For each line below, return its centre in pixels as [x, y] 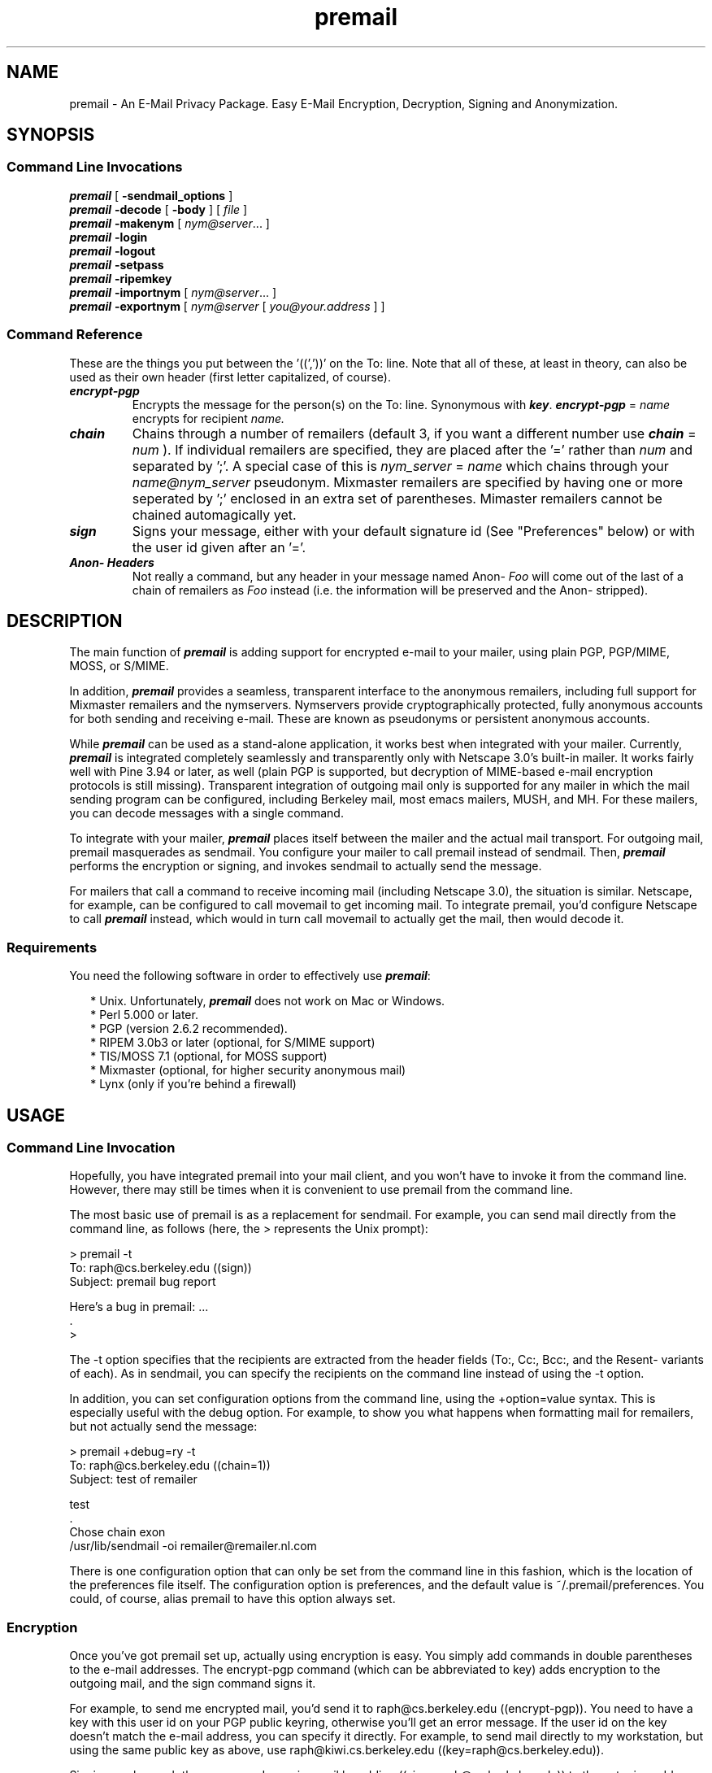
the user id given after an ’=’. [219, 547]
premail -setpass [117, 264]
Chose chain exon [117, 1532]
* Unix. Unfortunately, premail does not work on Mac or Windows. [268, 1001]
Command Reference [75, 335]
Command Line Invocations [95, 167]
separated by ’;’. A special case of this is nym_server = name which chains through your [400, 466]
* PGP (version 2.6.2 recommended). [189, 1029]
